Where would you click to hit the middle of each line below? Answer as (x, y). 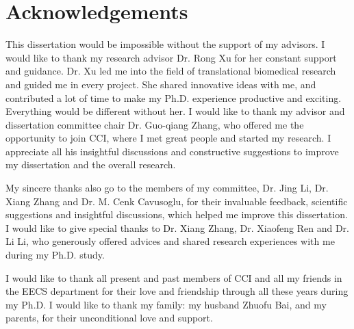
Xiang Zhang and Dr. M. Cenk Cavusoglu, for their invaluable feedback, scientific (177, 201)
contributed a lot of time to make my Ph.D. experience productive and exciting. (174, 97)
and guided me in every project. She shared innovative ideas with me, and (161, 84)
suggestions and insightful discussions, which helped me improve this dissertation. (177, 214)
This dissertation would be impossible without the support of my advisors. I (165, 44)
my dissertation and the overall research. (91, 164)
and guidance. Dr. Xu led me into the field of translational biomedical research (171, 71)
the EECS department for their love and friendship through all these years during (177, 291)
